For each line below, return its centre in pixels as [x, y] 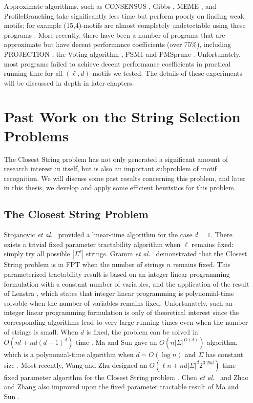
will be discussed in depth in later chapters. [69, 82]
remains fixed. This [202, 264]
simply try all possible [37, 254]
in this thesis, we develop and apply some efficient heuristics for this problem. [120, 188]
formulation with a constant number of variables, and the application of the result [127, 283]
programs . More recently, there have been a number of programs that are [115, 34]
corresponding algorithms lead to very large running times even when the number [126, 322]
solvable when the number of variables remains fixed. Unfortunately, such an [118, 302]
